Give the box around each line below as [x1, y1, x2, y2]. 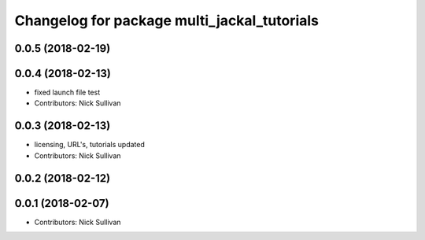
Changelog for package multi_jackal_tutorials [14, 12, 319, 29]
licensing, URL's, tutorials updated [34, 140, 145, 150]
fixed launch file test [34, 87, 101, 98]
